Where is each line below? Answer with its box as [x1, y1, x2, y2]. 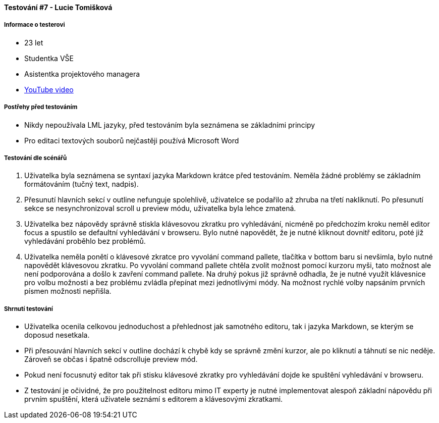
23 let [24, 38, 43, 47]
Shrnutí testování [4, 305, 53, 312]
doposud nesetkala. [24, 331, 90, 340]
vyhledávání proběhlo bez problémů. [24, 237, 146, 246]
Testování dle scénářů [4, 154, 67, 162]
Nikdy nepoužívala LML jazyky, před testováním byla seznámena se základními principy [24, 120, 315, 129]
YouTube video [24, 85, 74, 94]
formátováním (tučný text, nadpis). [24, 180, 139, 189]
